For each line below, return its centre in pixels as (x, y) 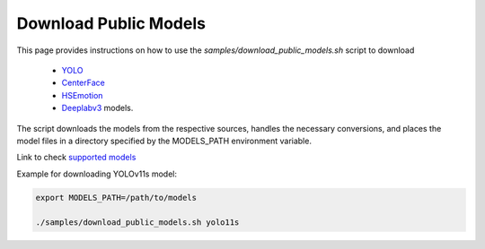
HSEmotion (82, 95)
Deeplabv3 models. (97, 108)
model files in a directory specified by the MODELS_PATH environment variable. (164, 141)
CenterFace (83, 83)
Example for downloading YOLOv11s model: (97, 174)
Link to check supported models (76, 158)
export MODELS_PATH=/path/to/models (116, 197)
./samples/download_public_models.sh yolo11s (137, 223)
